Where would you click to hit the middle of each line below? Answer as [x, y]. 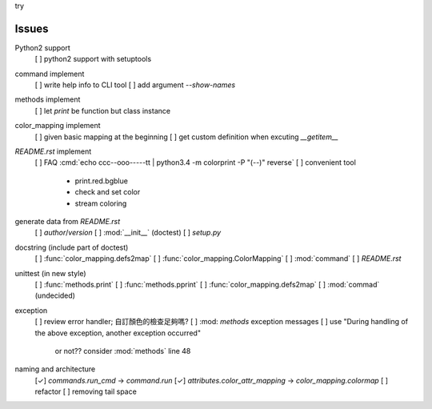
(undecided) [55, 295]
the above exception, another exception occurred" [118, 333]
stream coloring [101, 203]
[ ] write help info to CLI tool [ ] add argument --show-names [135, 85]
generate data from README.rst [68, 221]
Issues [32, 28]
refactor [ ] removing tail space [86, 391]
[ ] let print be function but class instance [103, 110]
